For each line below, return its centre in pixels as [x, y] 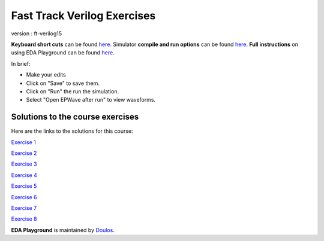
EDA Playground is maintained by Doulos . [63, 230]
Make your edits [46, 75]
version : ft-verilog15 [37, 33]
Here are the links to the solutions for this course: [72, 131]
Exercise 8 [24, 219]
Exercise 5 [24, 186]
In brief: [21, 63]
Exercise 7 [24, 208]
